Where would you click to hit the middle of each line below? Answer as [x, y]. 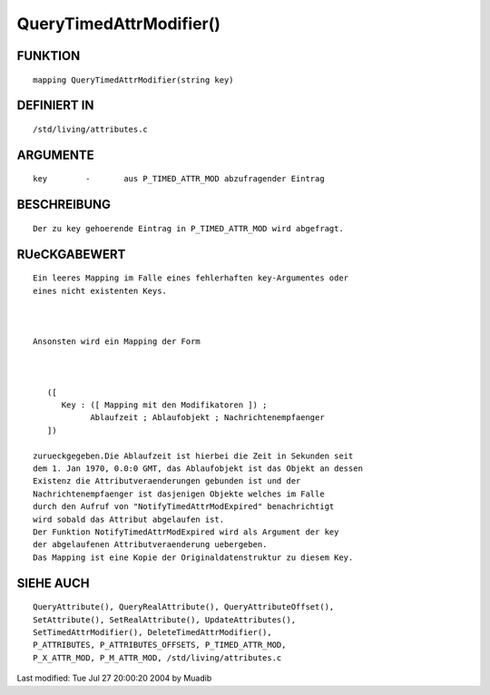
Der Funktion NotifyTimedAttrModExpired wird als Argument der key [186, 532]
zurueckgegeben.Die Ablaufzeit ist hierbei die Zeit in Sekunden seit [193, 455]
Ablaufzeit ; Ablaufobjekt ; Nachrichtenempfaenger [208, 418]
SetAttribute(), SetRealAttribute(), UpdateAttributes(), [165, 620]
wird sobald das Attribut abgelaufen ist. [129, 519]
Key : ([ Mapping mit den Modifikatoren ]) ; [164, 405]
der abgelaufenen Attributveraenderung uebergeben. [150, 545]
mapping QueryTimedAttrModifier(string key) [134, 80]
